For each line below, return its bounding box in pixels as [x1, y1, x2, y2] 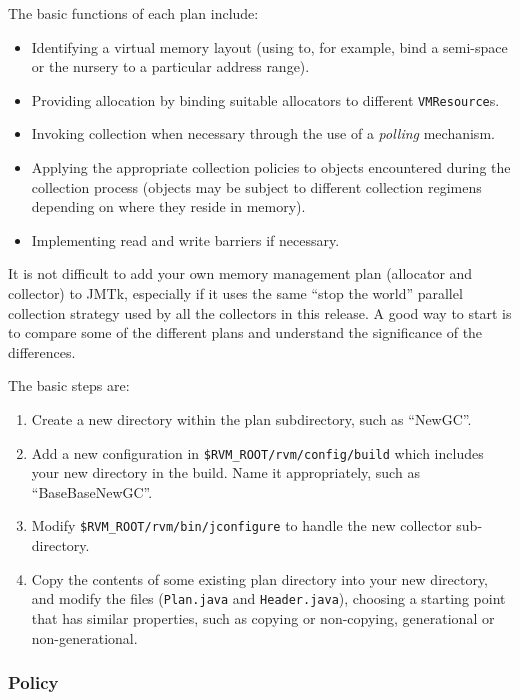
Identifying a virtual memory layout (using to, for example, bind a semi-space [31, 36, 508, 57]
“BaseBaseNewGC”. [31, 481, 153, 502]
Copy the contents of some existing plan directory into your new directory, [31, 568, 488, 589]
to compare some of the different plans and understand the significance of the [8, 322, 483, 343]
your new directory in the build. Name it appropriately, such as [31, 462, 420, 483]
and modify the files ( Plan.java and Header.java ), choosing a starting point [31, 588, 506, 609]
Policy [8, 670, 59, 695]
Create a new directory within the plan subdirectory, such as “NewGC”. [31, 408, 472, 429]
